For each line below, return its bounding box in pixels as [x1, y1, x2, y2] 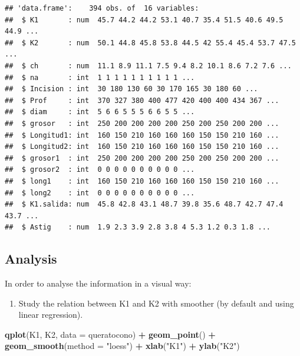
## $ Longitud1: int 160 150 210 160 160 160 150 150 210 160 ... [5, 131, 279, 139]
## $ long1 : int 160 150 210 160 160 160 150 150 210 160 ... [5, 177, 279, 185]
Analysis [5, 249, 57, 268]
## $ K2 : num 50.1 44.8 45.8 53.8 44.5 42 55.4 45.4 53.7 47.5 [5, 38, 296, 47]
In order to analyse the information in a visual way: [5, 277, 192, 290]
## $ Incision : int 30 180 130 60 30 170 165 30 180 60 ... [5, 85, 258, 94]
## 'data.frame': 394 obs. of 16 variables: [5, 4, 199, 12]
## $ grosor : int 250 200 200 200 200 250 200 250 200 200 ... [5, 119, 279, 128]
